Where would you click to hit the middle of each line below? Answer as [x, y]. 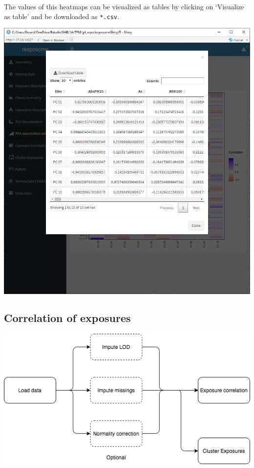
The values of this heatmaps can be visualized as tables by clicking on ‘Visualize [124, 6]
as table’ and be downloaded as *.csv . [62, 16]
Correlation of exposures [67, 318]
